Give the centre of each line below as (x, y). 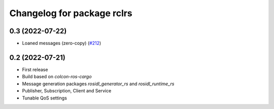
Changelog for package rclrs (71, 13)
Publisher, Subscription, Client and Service (67, 91)
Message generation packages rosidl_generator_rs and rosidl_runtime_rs (98, 84)
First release (35, 69)
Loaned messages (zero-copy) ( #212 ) (62, 43)
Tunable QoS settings (44, 98)
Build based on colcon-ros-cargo (57, 77)
